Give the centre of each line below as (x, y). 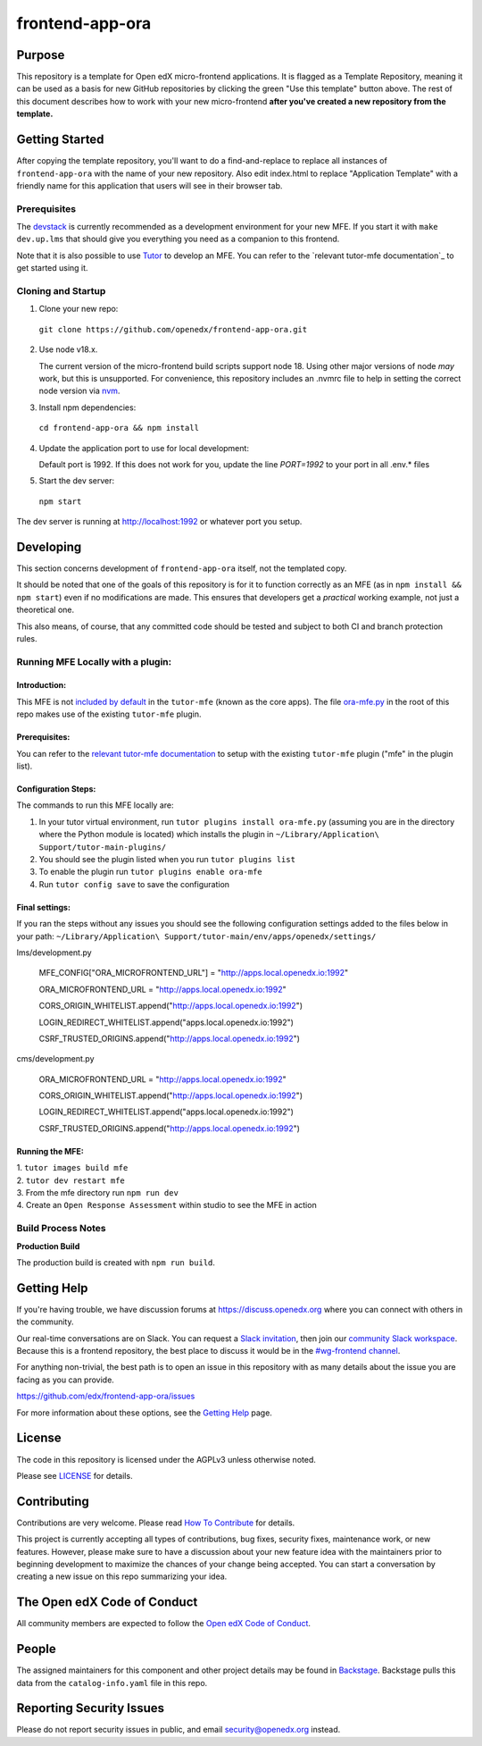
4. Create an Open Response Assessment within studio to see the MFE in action (166, 1205)
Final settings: (44, 907)
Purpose (41, 55)
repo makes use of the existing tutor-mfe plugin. (109, 714)
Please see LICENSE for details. (75, 1475)
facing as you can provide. (66, 1380)
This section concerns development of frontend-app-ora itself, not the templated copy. (182, 568)
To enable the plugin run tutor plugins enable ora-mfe (150, 872)
